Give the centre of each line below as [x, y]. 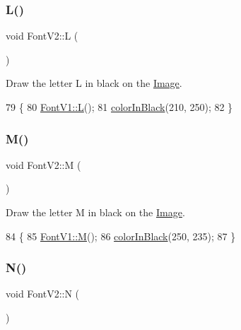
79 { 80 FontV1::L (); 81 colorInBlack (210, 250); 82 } [119, 107]
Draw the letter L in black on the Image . [94, 83]
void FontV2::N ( [43, 294]
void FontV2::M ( [43, 164]
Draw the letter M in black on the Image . [95, 212]
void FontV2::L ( [42, 36]
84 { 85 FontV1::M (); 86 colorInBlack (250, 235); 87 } [121, 236]
